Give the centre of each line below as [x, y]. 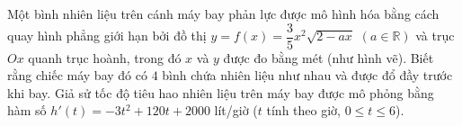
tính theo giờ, [303, 110]
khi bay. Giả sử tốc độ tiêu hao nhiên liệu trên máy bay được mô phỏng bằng [221, 92]
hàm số [27, 110]
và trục [435, 36]
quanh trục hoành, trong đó [105, 57]
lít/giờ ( [236, 110]
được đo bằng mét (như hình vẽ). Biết [329, 57]
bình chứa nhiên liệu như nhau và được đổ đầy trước [307, 75]
